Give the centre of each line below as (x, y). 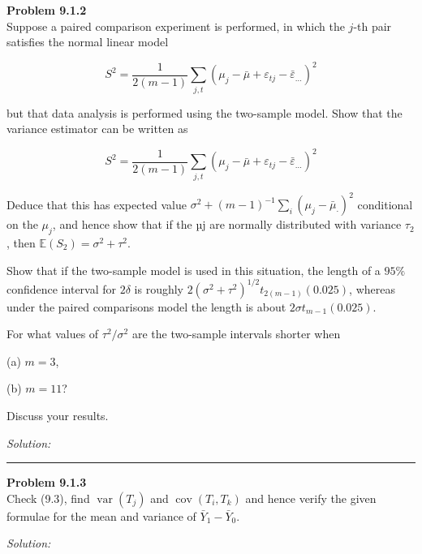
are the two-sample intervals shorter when (236, 334)
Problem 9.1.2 (47, 10)
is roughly (159, 288)
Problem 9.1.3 (47, 482)
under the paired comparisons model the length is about (146, 306)
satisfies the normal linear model (88, 42)
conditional (385, 204)
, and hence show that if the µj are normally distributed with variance (227, 224)
